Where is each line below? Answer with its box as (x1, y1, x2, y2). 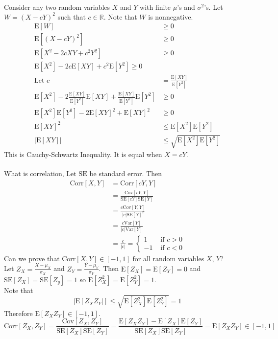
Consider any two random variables (4, 2, 110, 12)
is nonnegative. (148, 11, 193, 22)
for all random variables (132, 253, 204, 263)
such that (57, 11, 86, 22)
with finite (140, 2, 171, 12)
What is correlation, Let (4, 168, 76, 179)
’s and (177, 2, 195, 12)
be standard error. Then (89, 168, 162, 179)
